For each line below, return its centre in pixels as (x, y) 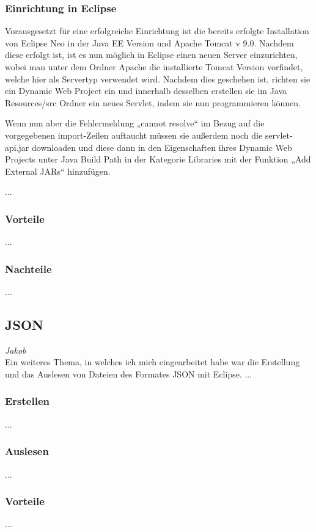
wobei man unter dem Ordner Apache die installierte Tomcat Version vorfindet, (154, 67)
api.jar (17, 147)
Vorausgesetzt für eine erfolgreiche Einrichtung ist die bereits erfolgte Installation (157, 31)
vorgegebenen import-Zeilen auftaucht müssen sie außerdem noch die (134, 135)
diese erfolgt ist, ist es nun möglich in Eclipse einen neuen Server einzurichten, (151, 55)
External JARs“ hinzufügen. (58, 171)
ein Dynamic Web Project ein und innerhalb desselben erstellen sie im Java (146, 91)
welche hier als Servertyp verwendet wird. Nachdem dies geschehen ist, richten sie (158, 78)
